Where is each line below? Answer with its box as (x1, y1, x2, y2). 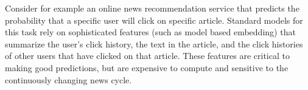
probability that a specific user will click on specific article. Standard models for (5, 13, 303, 26)
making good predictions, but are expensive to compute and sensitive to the (5, 61, 289, 74)
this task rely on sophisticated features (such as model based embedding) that (5, 26, 296, 38)
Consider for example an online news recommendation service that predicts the (5, 2, 299, 14)
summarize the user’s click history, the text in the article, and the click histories (5, 37, 303, 50)
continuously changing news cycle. (5, 73, 132, 86)
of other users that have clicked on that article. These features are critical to (5, 49, 290, 62)
